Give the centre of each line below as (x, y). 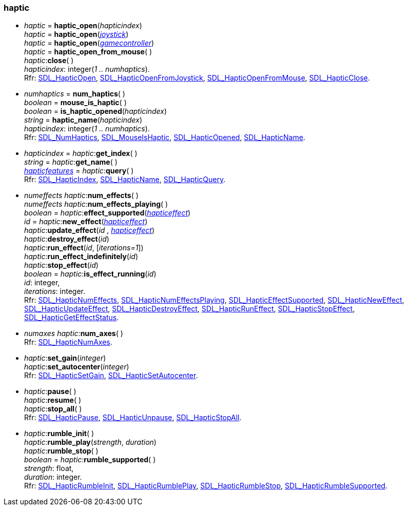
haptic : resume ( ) (53, 400)
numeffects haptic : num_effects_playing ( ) (96, 204)
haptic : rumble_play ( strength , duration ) (90, 442)
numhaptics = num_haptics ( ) (75, 94)
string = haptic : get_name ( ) (71, 162)
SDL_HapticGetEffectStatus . (72, 318)
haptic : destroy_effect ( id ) (67, 239)
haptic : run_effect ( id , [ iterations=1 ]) (84, 248)
